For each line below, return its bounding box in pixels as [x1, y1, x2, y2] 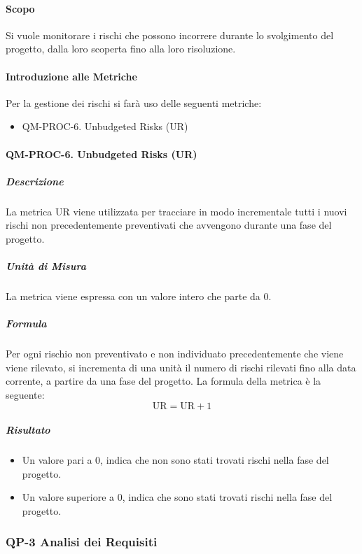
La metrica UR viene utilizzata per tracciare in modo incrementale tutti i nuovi [6, 204, 347, 218]
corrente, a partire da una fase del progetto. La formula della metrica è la [6, 374, 321, 388]
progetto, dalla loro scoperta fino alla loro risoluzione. [6, 41, 236, 56]
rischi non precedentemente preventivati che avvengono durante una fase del [6, 218, 332, 232]
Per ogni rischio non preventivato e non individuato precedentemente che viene [6, 346, 344, 361]
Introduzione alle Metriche [6, 69, 137, 83]
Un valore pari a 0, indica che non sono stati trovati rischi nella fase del [22, 453, 329, 467]
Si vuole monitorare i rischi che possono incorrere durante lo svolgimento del [6, 27, 334, 42]
